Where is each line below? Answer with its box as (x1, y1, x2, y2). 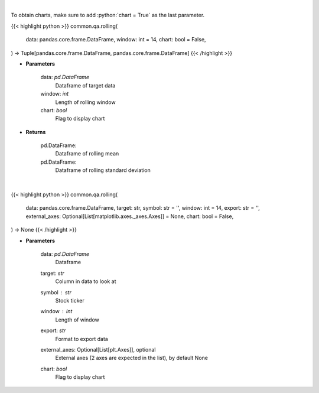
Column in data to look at (55, 278, 116, 285)
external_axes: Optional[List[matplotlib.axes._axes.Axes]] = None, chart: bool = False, (25, 213, 234, 220)
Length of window (55, 316, 100, 323)
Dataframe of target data (55, 82, 116, 89)
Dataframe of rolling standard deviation (55, 167, 151, 174)
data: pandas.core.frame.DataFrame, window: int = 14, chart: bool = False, (25, 36, 206, 43)
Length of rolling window (55, 98, 116, 106)
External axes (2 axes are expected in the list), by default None (55, 355, 208, 362)
